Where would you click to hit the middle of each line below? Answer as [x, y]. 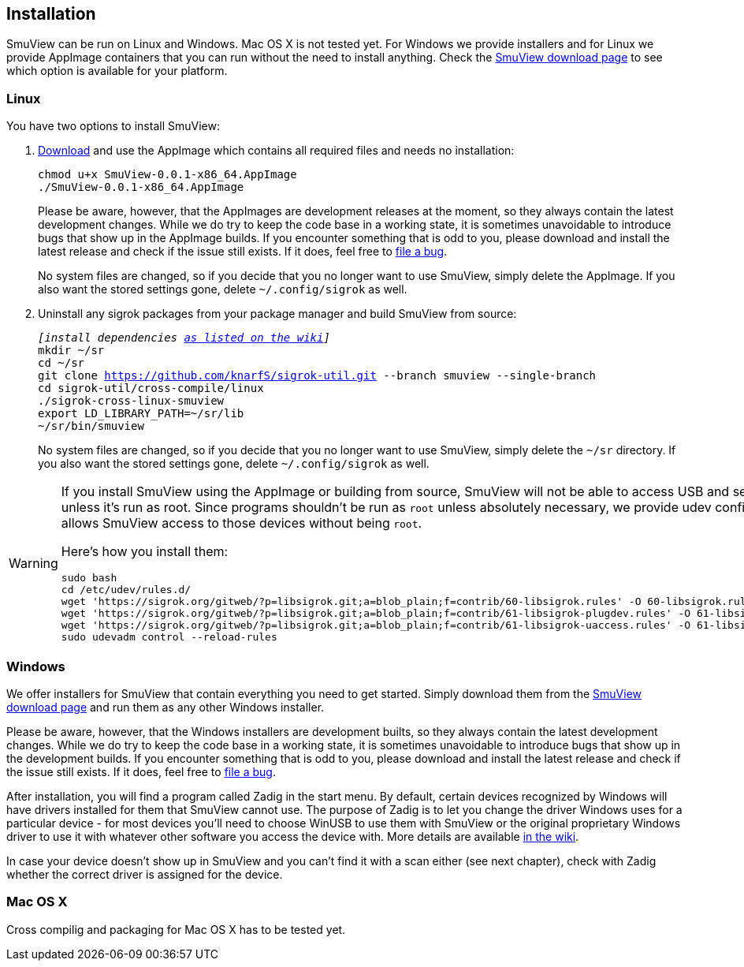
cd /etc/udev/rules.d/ [126, 590]
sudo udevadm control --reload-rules [169, 637]
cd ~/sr [61, 363]
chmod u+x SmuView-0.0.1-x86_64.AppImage [167, 175]
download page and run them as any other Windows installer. [166, 707]
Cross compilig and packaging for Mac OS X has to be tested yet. [176, 929]
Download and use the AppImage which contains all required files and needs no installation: [276, 151]
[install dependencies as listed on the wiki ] [184, 338]
